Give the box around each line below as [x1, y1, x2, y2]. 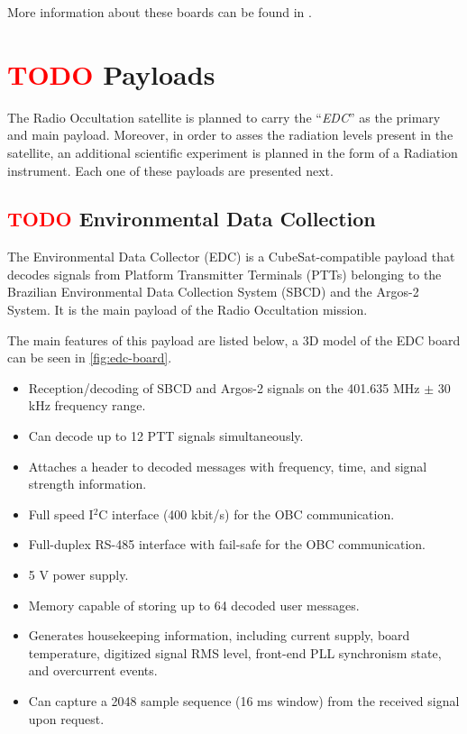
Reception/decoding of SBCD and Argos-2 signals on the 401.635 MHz [28, 378, 420, 397]
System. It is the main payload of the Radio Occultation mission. [7, 300, 368, 319]
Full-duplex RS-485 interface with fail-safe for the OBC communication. [28, 535, 426, 554]
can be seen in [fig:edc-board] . [7, 348, 172, 367]
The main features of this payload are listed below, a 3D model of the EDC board [7, 330, 461, 349]
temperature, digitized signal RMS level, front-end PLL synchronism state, [28, 643, 442, 662]
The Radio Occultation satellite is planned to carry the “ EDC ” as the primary [7, 107, 441, 126]
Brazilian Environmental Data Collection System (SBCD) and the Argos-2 [7, 282, 419, 301]
